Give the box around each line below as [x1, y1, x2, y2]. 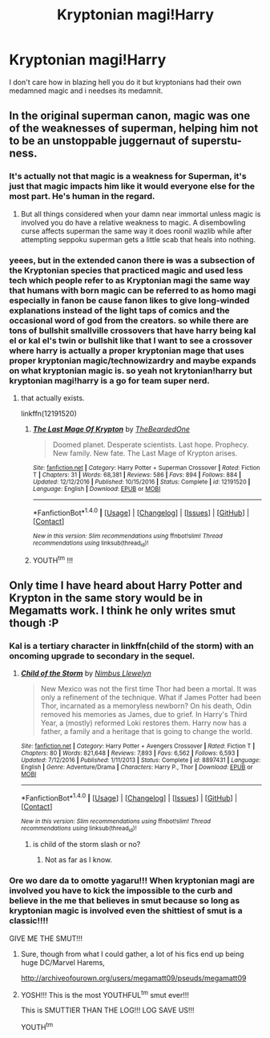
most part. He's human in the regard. [9, 191, 155, 202]
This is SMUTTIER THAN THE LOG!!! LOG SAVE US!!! [20, 1005, 195, 1016]
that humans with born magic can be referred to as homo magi [9, 285, 256, 296]
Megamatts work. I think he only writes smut [9, 603, 236, 617]
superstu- [191, 134, 243, 148]
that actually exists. [20, 393, 85, 403]
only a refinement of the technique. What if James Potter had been [40, 692, 261, 703]
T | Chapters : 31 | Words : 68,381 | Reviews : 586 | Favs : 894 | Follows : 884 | [32, 471, 242, 479]
